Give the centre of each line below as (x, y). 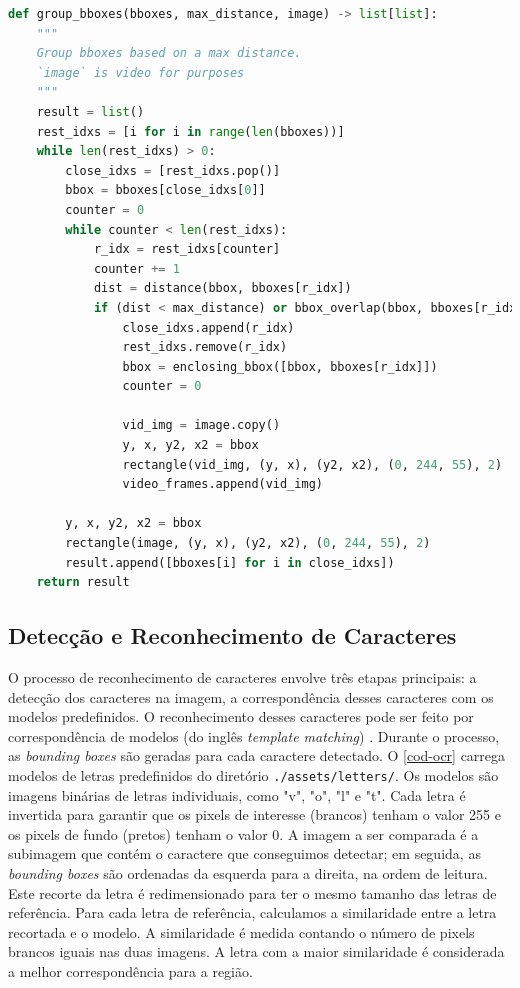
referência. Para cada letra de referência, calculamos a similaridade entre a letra (252, 912)
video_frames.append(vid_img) (222, 484)
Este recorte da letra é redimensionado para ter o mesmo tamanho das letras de (252, 892)
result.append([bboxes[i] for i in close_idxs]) (230, 562)
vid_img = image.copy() (201, 425)
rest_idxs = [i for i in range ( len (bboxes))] (190, 131)
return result (83, 582)
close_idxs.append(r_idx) (208, 327)
